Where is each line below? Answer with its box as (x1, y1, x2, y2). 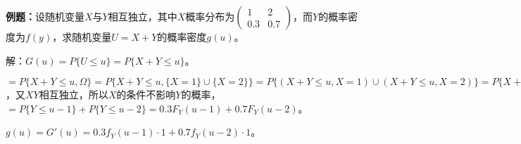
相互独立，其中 (108, 9, 177, 23)
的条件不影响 (116, 87, 176, 102)
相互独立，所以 (39, 87, 108, 102)
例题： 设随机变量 (6, 9, 84, 23)
